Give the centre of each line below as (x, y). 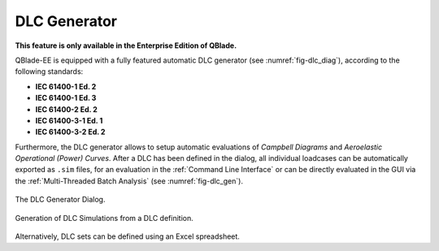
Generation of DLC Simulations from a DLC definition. (104, 218)
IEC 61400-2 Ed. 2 (66, 109)
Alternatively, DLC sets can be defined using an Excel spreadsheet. (127, 236)
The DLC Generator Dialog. (60, 200)
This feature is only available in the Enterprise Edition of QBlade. (126, 45)
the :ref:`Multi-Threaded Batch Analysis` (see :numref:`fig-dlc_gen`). (129, 181)
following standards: (49, 71)
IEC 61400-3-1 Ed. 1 (69, 120)
